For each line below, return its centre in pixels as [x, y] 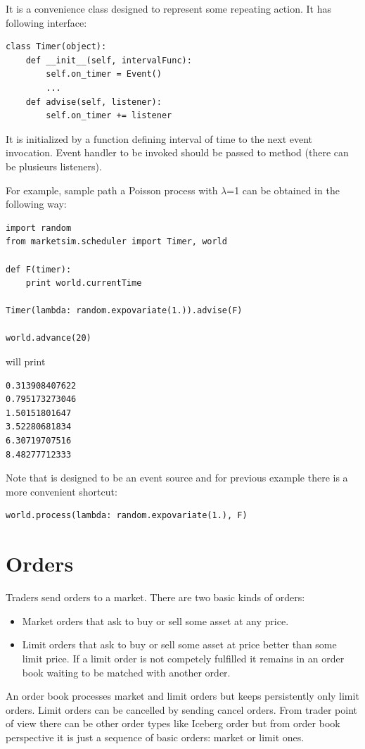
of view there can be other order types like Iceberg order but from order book [173, 723]
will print [26, 361]
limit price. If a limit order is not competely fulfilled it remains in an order [183, 658]
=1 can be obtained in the [283, 190]
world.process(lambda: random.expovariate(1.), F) [127, 516]
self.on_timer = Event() [104, 74]
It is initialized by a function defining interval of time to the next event [159, 138]
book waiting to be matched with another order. [126, 672]
